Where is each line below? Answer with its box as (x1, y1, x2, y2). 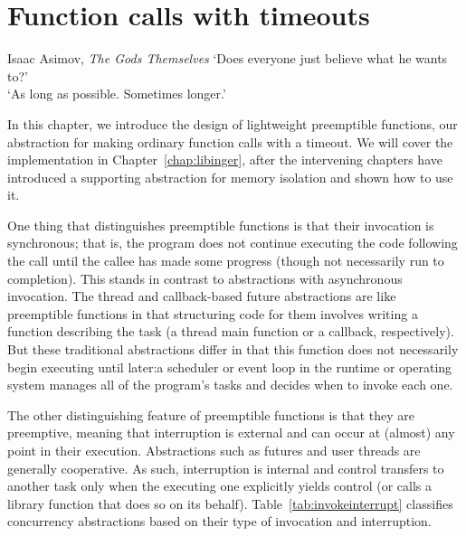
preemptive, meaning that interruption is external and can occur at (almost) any (7, 423, 455, 442)
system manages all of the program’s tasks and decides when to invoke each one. (7, 375, 453, 394)
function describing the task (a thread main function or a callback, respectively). (7, 322, 454, 341)
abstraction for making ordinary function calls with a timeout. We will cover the (7, 132, 453, 151)
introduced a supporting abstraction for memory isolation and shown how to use (7, 167, 453, 186)
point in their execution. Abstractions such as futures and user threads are (7, 441, 421, 459)
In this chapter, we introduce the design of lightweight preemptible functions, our (7, 114, 458, 133)
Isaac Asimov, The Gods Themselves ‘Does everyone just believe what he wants (7, 49, 448, 68)
